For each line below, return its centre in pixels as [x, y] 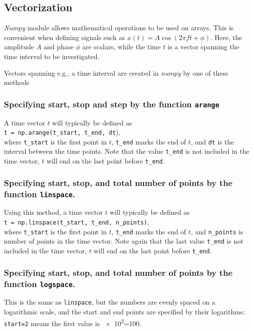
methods [17, 82]
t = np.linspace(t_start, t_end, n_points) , [77, 222]
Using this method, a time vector [53, 212]
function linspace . [40, 194]
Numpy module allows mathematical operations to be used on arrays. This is [119, 28]
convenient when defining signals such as [65, 37]
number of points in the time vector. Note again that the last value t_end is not [124, 241]
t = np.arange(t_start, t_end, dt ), [62, 132]
